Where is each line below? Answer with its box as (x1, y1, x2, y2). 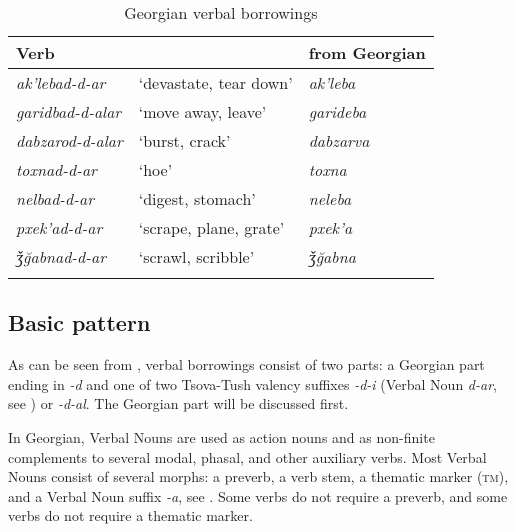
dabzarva (308, 129, 370, 152)
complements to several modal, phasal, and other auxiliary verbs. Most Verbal (8, 446, 487, 467)
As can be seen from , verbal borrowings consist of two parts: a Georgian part (8, 354, 485, 375)
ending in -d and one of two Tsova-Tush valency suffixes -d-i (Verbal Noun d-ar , (8, 373, 497, 394)
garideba (308, 100, 367, 123)
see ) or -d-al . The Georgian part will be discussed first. (8, 393, 349, 414)
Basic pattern (8, 307, 151, 338)
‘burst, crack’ (138, 129, 231, 152)
